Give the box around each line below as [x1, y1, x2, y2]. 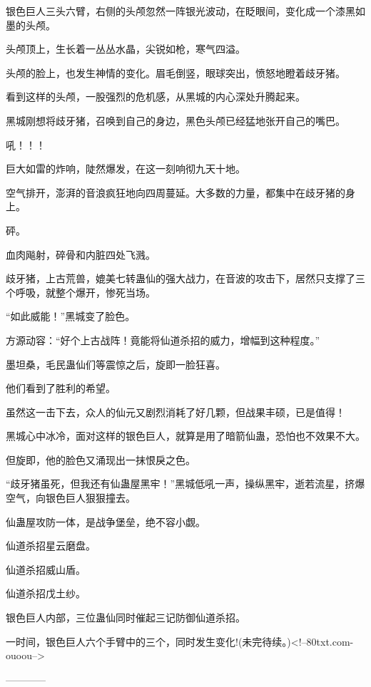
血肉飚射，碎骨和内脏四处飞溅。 [6, 247, 156, 262]
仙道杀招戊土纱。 [6, 586, 86, 601]
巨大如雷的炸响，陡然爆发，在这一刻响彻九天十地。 [6, 161, 245, 176]
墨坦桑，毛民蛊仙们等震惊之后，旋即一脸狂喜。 [6, 356, 225, 371]
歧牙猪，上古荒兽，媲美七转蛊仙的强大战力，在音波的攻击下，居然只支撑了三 [6, 271, 365, 286]
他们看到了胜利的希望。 [6, 381, 116, 396]
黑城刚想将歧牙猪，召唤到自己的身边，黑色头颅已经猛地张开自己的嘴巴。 [6, 113, 345, 128]
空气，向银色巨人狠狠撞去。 [6, 490, 136, 505]
